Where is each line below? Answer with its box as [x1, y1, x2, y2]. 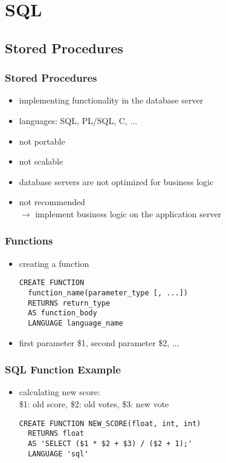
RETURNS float [28, 429, 85, 438]
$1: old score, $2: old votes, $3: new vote [19, 398, 169, 410]
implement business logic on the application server [35, 207, 222, 220]
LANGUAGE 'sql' [28, 449, 89, 458]
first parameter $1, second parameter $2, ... [19, 336, 179, 349]
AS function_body [28, 309, 97, 318]
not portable [19, 134, 65, 147]
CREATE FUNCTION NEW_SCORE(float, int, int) [19, 419, 201, 428]
